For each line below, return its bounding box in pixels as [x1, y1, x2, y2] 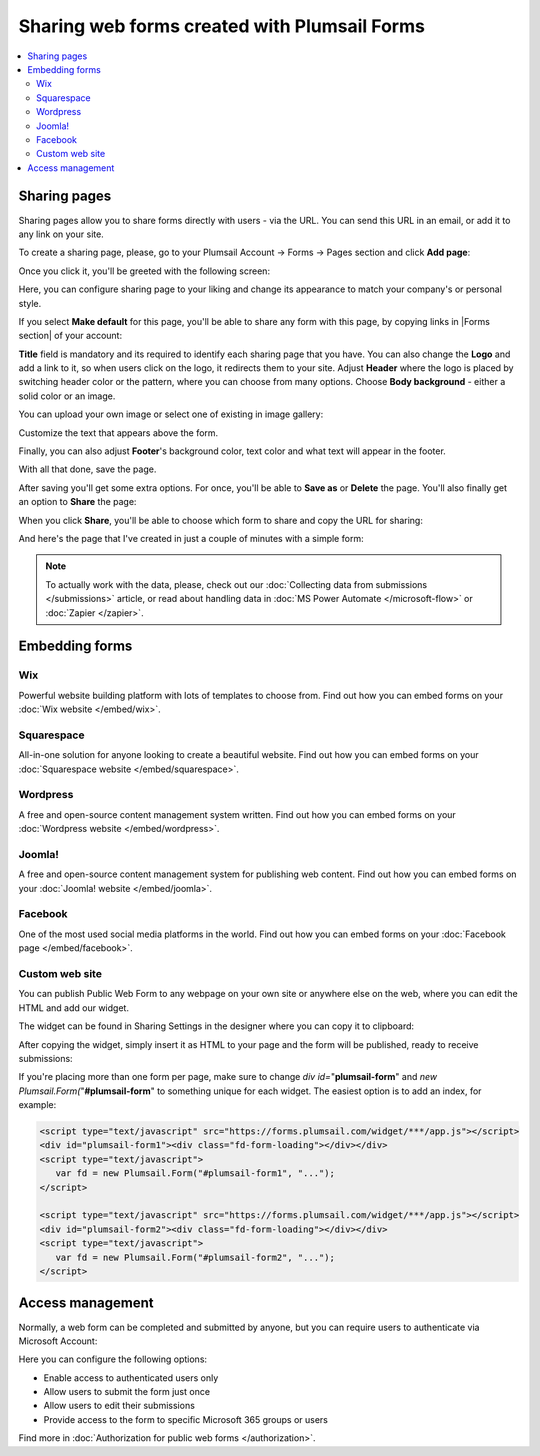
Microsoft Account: [18, 1335, 98, 1347]
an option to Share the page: [18, 496, 137, 508]
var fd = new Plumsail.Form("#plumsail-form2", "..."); [55, 1251, 335, 1263]
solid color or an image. [18, 390, 116, 402]
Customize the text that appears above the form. [18, 426, 219, 439]
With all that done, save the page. [18, 463, 157, 475]
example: [18, 1099, 57, 1111]
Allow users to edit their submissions [43, 1400, 195, 1412]
